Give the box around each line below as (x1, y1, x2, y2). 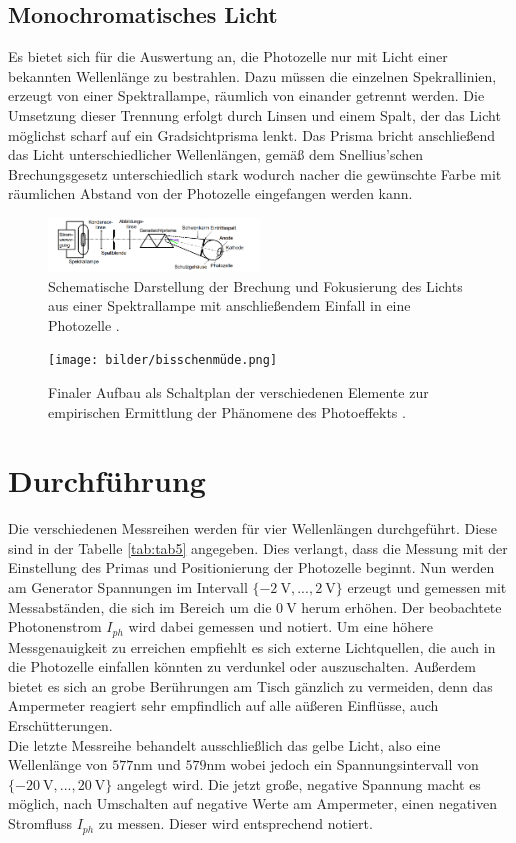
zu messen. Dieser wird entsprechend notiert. (98, 813, 373, 834)
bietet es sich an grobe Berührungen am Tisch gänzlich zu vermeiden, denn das (8, 675, 493, 696)
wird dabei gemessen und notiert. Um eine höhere (128, 616, 433, 637)
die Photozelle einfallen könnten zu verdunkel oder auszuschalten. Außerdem (8, 656, 476, 677)
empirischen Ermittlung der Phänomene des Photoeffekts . (48, 401, 406, 422)
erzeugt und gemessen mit (347, 577, 507, 598)
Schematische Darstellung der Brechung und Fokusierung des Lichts (48, 275, 463, 296)
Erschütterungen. (8, 715, 113, 736)
